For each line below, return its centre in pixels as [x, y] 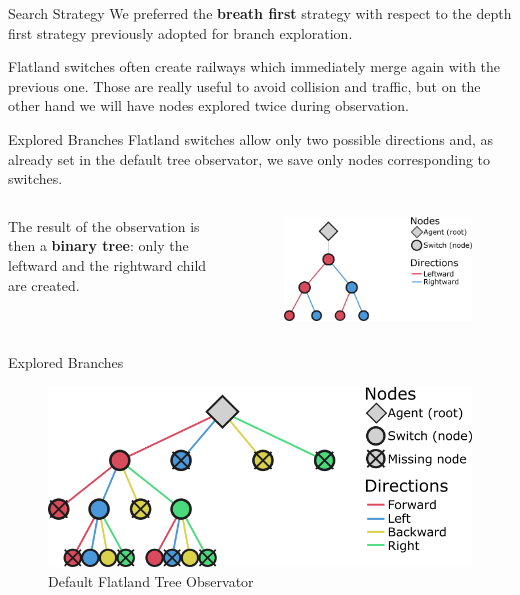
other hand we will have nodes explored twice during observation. [208, 105]
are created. [44, 284]
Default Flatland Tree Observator [151, 580]
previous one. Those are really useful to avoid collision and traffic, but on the [244, 85]
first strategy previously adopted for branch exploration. [180, 32]
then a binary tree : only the [98, 245]
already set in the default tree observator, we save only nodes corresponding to [249, 158]
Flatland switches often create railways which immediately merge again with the [254, 66]
